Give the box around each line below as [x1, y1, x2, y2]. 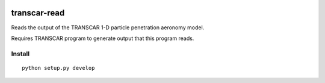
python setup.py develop [22, 64, 95, 71]
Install [11, 50, 30, 58]
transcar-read [11, 8, 65, 18]
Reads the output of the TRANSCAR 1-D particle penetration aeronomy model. [11, 24, 205, 31]
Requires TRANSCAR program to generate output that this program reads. [11, 35, 194, 42]
